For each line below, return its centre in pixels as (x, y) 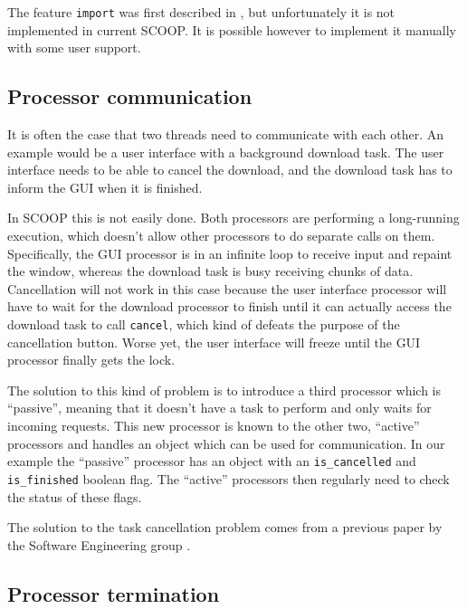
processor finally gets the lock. (91, 360)
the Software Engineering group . (99, 544)
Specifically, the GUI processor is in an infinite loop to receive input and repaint (230, 253)
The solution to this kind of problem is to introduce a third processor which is (224, 390)
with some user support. (74, 48)
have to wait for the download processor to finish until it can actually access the (229, 306)
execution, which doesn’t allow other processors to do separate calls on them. (221, 236)
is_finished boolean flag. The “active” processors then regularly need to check (229, 478)
